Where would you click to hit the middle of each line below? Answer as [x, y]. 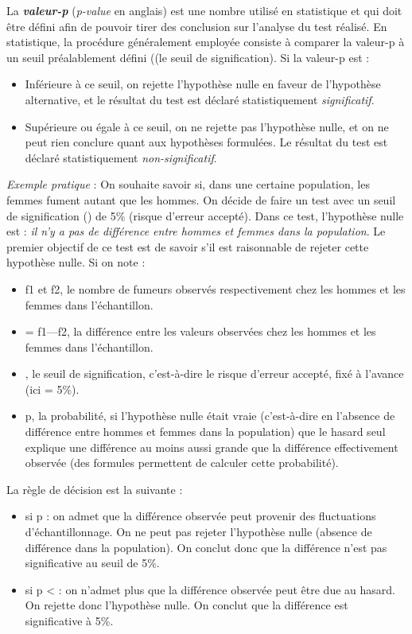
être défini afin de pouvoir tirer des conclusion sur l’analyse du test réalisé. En [197, 26]
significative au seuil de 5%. [92, 563]
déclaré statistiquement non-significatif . [121, 157]
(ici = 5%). [52, 389]
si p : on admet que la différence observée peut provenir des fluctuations [200, 516]
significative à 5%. [69, 620]
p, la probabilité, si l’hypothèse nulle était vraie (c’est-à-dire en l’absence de [210, 416]
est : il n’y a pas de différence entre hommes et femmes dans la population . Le [196, 231]
